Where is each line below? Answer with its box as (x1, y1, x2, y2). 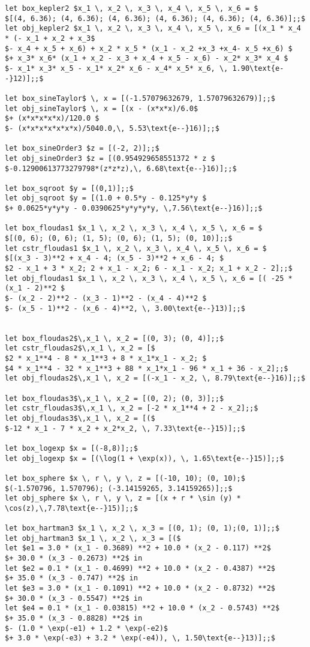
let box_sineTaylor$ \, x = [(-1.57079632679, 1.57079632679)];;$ (5, 94, 276, 103)
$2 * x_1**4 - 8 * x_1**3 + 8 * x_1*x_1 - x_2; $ (5, 354, 207, 363)
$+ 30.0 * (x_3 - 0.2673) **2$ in (5, 554, 143, 563)
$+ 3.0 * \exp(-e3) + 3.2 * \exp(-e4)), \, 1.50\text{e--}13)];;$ (5, 634, 276, 643)
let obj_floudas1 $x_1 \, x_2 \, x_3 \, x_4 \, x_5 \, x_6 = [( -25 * (5, 274, 293, 283)
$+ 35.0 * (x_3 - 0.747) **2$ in (5, 574, 138, 583)
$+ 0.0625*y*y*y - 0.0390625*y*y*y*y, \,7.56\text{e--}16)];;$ (5, 204, 263, 213)
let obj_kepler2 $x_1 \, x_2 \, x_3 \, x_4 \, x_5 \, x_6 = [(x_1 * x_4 (5, 24, 301, 33)
